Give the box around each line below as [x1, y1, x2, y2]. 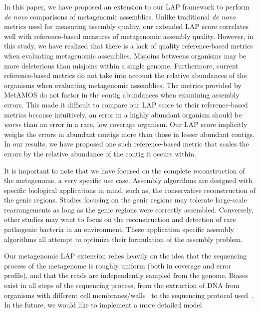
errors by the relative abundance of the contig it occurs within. [4, 148, 196, 158]
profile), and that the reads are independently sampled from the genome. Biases [4, 270, 248, 280]
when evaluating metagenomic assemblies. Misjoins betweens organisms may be [4, 50, 247, 60]
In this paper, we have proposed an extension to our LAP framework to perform [4, 1, 250, 11]
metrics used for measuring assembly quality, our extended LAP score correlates [4, 21, 249, 31]
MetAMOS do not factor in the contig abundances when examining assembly [4, 89, 240, 100]
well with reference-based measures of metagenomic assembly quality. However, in [4, 30, 254, 41]
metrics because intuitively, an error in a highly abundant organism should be [4, 109, 242, 119]
